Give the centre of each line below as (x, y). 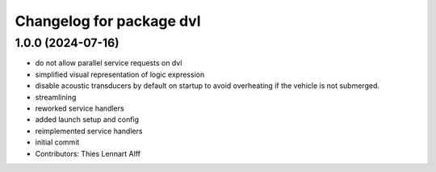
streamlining (56, 97)
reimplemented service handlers (89, 131)
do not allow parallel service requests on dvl (109, 63)
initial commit (57, 142)
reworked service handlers (80, 108)
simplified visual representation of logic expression (120, 74)
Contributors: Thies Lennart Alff (88, 153)
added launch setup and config (87, 120)
